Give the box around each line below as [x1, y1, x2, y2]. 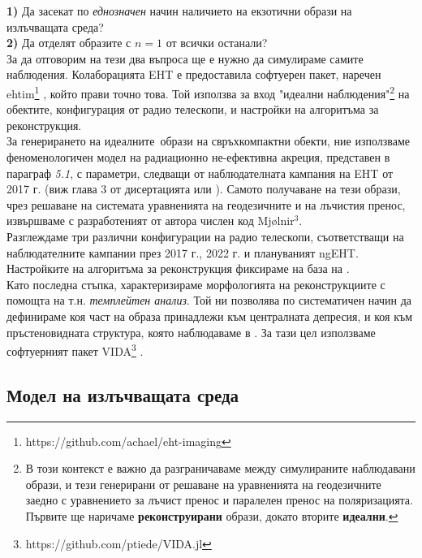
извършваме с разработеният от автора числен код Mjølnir [6, 212, 295, 229]
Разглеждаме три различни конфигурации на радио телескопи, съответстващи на [6, 227, 404, 244]
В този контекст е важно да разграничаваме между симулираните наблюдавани [25, 460, 416, 477]
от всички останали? [166, 34, 268, 51]
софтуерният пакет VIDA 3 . [6, 340, 144, 359]
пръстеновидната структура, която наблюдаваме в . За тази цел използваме [6, 323, 376, 340]
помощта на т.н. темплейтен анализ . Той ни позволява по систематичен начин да [6, 292, 411, 309]
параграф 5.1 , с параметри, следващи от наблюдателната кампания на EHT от [6, 164, 394, 181]
